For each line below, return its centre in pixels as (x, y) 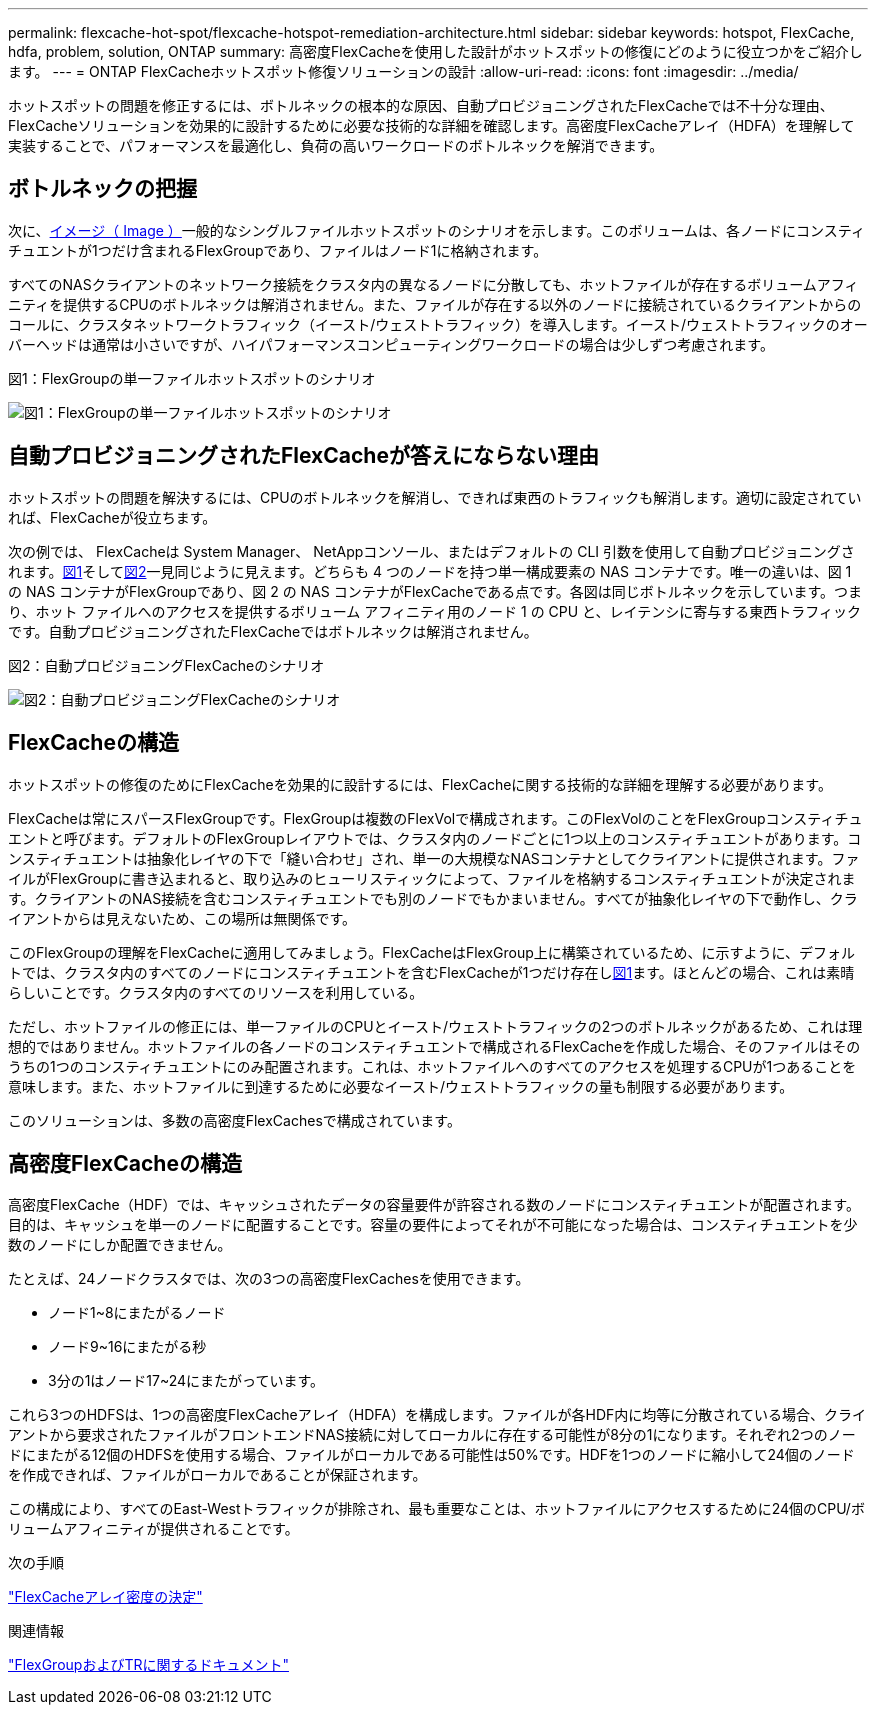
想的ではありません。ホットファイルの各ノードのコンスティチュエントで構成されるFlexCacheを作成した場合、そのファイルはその (434, 1046)
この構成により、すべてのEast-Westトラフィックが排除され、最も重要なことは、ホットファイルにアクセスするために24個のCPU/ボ (436, 1509)
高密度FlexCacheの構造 (125, 1163)
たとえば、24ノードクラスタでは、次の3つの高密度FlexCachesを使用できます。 (269, 1279)
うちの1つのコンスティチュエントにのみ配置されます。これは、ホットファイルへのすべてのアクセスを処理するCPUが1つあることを (432, 1066)
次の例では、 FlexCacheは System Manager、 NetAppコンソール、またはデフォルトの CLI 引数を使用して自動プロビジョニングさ (431, 551)
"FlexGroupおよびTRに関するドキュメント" (148, 1665)
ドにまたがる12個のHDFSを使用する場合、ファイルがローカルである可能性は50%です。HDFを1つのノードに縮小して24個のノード (431, 1455)
